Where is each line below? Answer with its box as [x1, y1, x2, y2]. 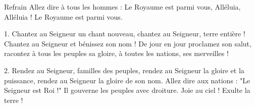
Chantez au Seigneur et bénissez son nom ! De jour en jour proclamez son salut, [4, 38, 251, 48]
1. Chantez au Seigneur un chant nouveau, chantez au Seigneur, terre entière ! [4, 28, 245, 39]
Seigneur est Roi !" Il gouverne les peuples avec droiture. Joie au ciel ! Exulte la [4, 85, 250, 95]
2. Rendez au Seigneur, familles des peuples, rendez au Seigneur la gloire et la [4, 65, 244, 75]
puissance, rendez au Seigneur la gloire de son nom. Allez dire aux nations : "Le [4, 75, 250, 85]
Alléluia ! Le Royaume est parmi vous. [4, 11, 123, 22]
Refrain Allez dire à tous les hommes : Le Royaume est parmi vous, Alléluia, [4, 2, 241, 12]
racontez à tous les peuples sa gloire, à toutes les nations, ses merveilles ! [4, 48, 229, 59]
